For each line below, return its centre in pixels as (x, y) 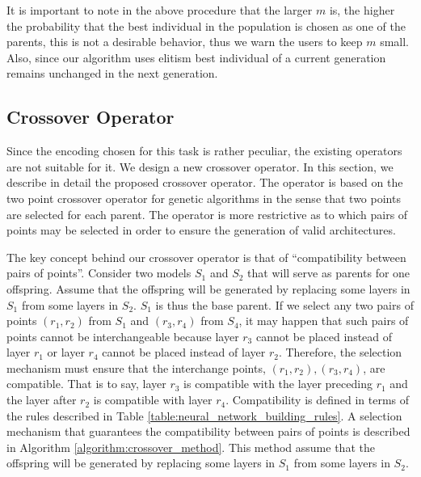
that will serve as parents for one (329, 273)
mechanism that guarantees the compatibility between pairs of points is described (208, 431)
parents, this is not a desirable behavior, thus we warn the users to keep (185, 42)
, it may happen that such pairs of (324, 321)
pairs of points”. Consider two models (99, 273)
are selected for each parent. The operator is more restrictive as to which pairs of (207, 214)
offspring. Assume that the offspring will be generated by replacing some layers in (208, 288)
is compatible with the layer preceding (278, 384)
